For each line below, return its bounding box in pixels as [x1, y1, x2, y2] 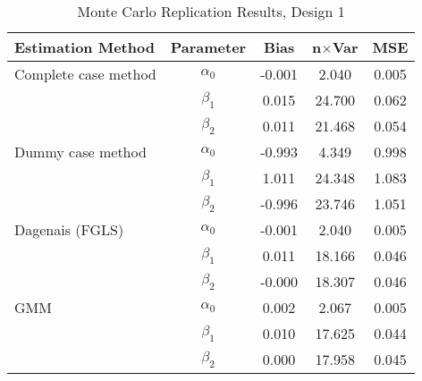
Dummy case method [14, 141, 147, 162]
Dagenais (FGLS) [14, 219, 124, 240]
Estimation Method [14, 37, 155, 57]
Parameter [170, 37, 247, 57]
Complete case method [14, 63, 156, 84]
